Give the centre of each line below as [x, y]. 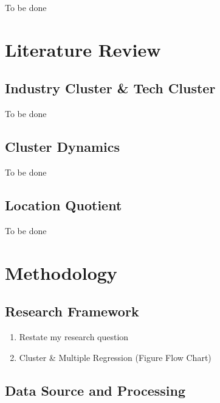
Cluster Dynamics [63, 147]
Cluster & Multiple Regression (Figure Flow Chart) [115, 357]
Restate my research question [74, 336]
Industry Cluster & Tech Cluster [110, 88]
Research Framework [72, 311]
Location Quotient [64, 205]
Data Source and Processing [95, 390]
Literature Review [83, 49]
